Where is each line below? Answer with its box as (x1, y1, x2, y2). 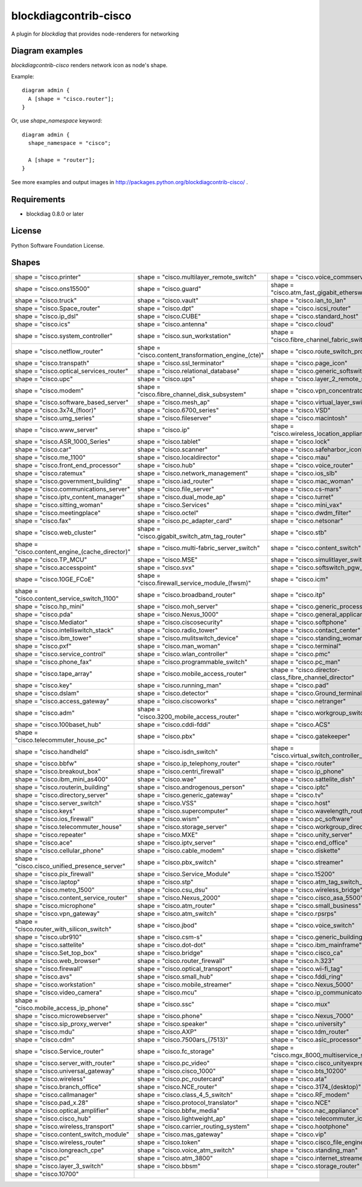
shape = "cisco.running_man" (137, 681, 222, 689)
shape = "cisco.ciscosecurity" (137, 618, 223, 627)
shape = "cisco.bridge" (137, 949, 203, 957)
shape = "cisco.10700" (14, 1170, 79, 1179)
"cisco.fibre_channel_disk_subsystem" (137, 390, 247, 398)
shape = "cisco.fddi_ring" (270, 973, 343, 981)
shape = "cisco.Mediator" (14, 618, 87, 627)
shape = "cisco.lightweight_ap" (137, 1115, 226, 1123)
